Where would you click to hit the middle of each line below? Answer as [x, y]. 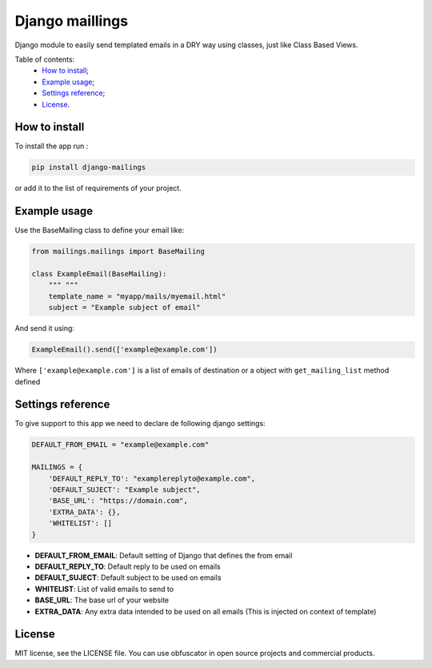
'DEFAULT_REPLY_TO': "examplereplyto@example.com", [152, 478]
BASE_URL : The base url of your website [102, 600]
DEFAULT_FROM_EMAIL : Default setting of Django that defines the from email [164, 555]
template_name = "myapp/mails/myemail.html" [137, 296]
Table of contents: [45, 59]
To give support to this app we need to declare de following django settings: [140, 424]
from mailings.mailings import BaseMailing [118, 252]
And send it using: [45, 328]
